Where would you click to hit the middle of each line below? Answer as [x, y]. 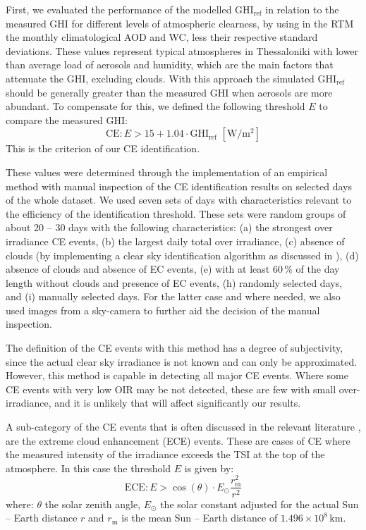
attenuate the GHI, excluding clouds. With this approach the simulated [160, 78]
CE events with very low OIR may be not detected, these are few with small [171, 389]
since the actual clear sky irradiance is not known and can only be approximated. [182, 361]
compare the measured [54, 119]
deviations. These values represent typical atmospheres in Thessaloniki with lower [182, 50]
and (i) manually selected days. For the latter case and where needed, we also [173, 296]
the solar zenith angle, [93, 504]
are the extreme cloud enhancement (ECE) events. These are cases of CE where [178, 440]
